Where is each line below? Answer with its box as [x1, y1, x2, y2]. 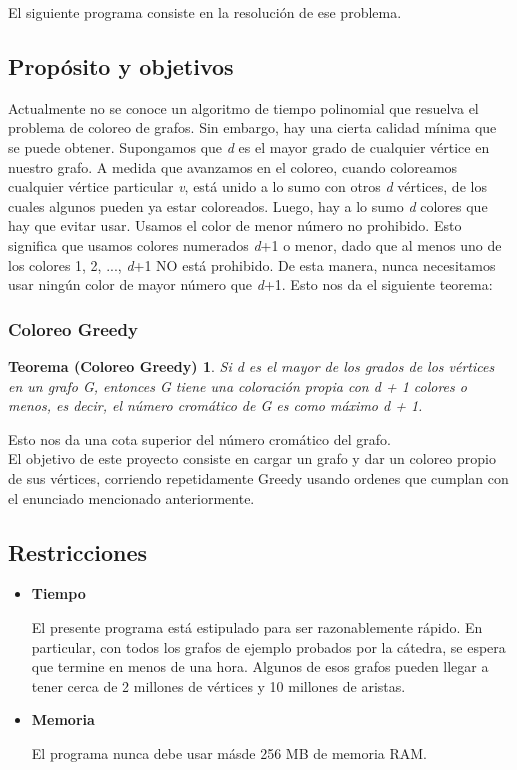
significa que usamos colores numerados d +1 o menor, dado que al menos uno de [8, 234, 502, 255]
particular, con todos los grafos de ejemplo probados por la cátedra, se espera [31, 636, 506, 657]
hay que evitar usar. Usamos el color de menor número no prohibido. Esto [8, 215, 462, 236]
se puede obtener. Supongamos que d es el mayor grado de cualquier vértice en [8, 136, 490, 157]
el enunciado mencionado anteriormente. [8, 487, 255, 508]
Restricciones [8, 536, 148, 567]
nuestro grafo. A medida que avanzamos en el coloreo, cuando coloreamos [8, 156, 458, 177]
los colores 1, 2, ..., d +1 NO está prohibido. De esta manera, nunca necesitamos [8, 254, 496, 275]
